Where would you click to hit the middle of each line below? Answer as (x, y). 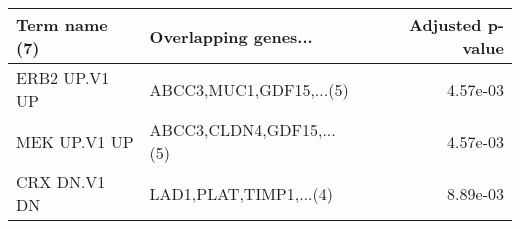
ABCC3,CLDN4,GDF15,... (242, 129)
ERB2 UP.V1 (63, 77)
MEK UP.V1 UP (75, 141)
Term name (62, 24)
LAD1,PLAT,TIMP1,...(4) (241, 193)
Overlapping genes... (231, 36)
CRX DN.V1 (61, 181)
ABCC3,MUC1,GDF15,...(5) (249, 89)
